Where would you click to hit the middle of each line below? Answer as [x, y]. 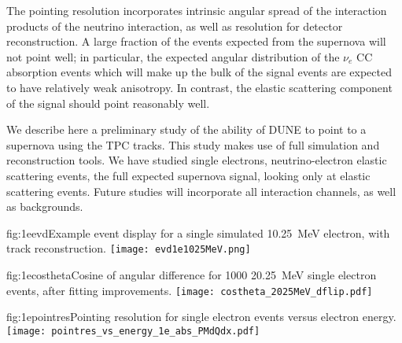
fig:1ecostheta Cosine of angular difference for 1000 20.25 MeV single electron [192, 274]
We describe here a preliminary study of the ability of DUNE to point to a [186, 129]
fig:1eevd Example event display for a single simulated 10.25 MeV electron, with [198, 232]
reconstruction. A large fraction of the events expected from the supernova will [196, 41]
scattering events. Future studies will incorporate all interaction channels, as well [201, 191]
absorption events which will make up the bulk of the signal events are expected [199, 72]
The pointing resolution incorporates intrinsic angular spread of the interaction [197, 10]
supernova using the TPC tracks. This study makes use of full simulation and [193, 144]
